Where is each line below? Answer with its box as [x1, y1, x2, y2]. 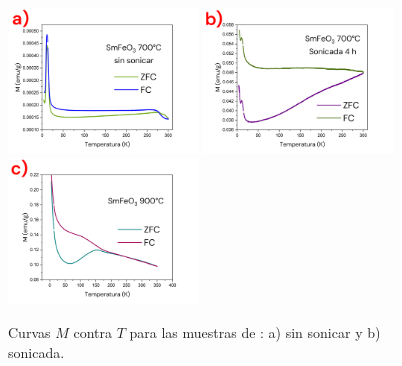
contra [73, 321, 112, 342]
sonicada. [8, 341, 65, 362]
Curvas [8, 321, 51, 342]
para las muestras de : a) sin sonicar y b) [129, 321, 381, 342]
